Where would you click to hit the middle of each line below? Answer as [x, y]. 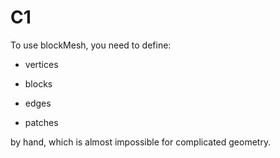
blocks [38, 83]
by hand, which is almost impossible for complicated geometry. [141, 142]
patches [41, 122]
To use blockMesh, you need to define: [91, 45]
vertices [41, 64]
